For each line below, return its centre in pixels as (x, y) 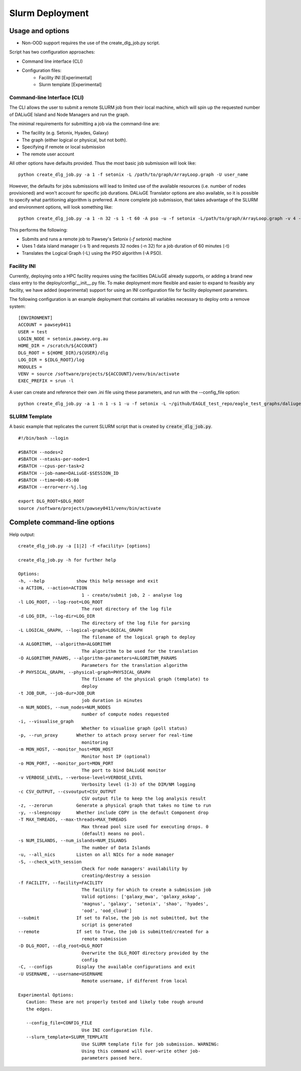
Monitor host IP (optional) (116, 756)
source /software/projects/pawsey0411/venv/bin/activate (90, 508)
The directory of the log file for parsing (136, 623)
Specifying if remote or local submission (63, 147)
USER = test (33, 332)
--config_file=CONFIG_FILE (59, 1023)
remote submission (104, 939)
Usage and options (39, 31)
